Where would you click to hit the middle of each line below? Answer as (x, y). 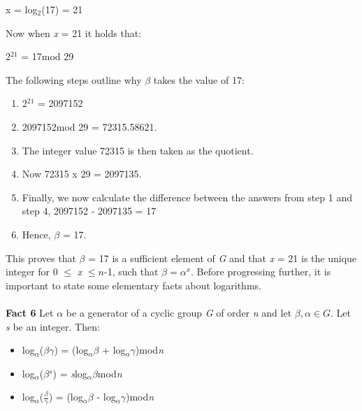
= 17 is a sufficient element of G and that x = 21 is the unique (223, 258)
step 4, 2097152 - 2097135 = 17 (89, 211)
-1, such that (131, 272)
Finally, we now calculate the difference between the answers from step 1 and (187, 197)
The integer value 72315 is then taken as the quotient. (138, 150)
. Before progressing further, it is (261, 272)
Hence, (36, 234)
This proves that (41, 258)
